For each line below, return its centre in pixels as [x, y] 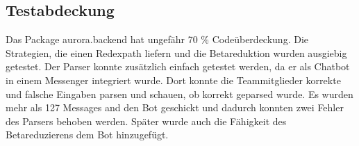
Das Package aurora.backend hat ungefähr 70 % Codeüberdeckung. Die [157, 39]
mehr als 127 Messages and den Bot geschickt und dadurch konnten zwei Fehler [175, 107]
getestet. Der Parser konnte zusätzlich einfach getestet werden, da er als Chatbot [178, 66]
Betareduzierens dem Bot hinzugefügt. [87, 135]
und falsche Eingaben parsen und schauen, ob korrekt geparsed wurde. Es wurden [179, 94]
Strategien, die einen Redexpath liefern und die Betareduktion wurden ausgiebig [176, 52]
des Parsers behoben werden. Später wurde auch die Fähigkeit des [146, 121]
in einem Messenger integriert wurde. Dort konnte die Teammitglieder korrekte [173, 80]
